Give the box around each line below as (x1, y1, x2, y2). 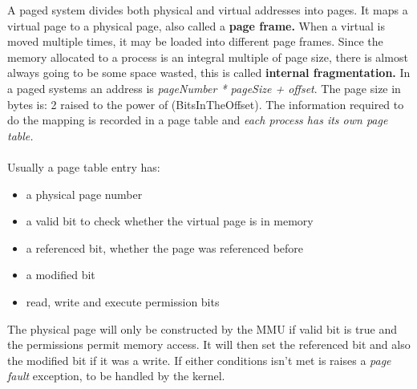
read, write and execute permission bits (26, 293, 220, 310)
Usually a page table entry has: (7, 158, 160, 175)
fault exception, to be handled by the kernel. (7, 367, 225, 384)
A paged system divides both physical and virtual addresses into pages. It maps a (7, 2, 408, 18)
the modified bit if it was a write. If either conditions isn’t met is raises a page (7, 351, 391, 368)
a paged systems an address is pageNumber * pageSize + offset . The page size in (7, 79, 401, 96)
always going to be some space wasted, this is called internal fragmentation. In (7, 64, 411, 81)
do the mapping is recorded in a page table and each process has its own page (7, 111, 388, 128)
